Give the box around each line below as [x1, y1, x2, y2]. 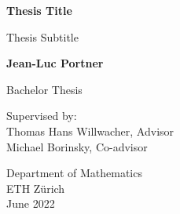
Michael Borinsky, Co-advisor [6, 138, 148, 154]
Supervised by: [6, 107, 77, 124]
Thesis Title [6, 2, 72, 18]
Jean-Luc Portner [6, 55, 104, 71]
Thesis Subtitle [6, 28, 79, 45]
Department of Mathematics [6, 165, 142, 181]
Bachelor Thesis [6, 81, 83, 97]
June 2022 [6, 195, 55, 212]
